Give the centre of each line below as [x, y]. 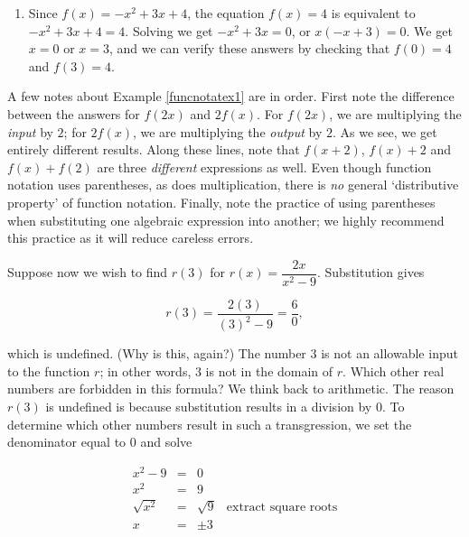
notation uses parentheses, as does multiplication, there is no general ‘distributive [233, 185]
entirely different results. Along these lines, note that [154, 149]
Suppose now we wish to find [88, 272]
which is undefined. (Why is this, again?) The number [157, 353]
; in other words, [145, 370]
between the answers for [74, 113]
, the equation [226, 13]
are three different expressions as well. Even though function [264, 167]
